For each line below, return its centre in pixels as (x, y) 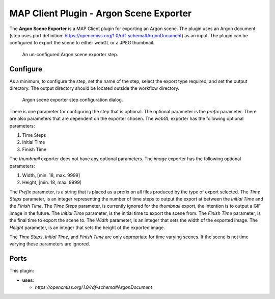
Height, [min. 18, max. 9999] (52, 182)
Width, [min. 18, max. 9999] (51, 175)
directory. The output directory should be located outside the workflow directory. (94, 88)
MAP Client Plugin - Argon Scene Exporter (101, 13)
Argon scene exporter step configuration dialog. (73, 100)
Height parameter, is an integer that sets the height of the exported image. (87, 228)
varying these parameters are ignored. (50, 244)
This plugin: (22, 271)
